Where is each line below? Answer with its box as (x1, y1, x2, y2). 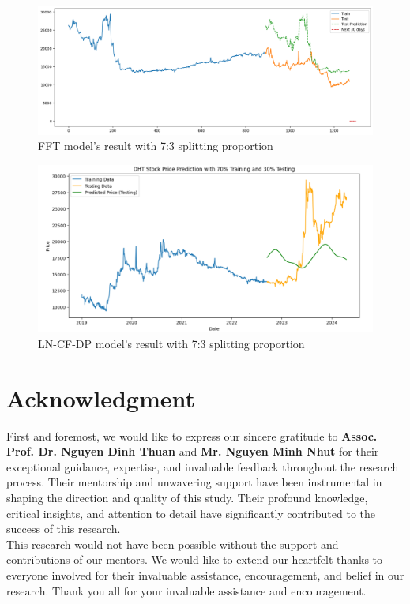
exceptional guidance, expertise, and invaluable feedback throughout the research (6, 458, 399, 475)
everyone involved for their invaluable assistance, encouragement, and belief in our (6, 566, 404, 583)
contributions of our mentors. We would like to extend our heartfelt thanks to (6, 551, 383, 568)
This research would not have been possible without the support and (6, 535, 339, 552)
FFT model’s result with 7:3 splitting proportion (38, 137, 273, 154)
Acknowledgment (6, 381, 195, 414)
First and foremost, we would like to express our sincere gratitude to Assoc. (6, 427, 378, 444)
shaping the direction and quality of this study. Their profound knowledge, (6, 490, 368, 505)
